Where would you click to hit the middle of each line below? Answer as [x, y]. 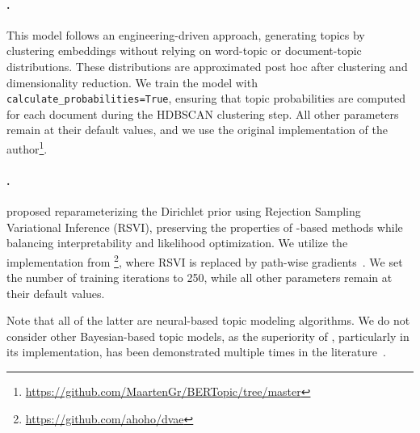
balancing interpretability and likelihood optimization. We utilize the [177, 243]
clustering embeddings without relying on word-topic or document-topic [184, 50]
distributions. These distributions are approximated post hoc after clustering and [207, 66]
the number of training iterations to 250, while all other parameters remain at [199, 277]
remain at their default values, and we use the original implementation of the [197, 130]
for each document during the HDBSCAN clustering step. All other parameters [203, 114]
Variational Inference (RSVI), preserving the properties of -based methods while [205, 227]
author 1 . [27, 147]
